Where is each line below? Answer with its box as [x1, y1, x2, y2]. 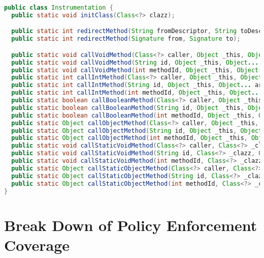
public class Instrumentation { [4, 4, 113, 11]
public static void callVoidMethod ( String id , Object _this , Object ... [11, 59, 259, 66]
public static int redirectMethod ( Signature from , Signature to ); [11, 35, 241, 43]
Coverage [4, 234, 70, 255]
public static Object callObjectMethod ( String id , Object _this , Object [11, 127, 262, 134]
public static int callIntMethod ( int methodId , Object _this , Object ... [11, 89, 262, 97]
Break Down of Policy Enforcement [4, 214, 257, 235]
